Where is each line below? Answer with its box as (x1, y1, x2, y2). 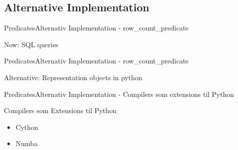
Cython (15, 121, 38, 132)
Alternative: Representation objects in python (4, 72, 142, 82)
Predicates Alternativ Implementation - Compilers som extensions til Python (4, 89, 234, 99)
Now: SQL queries (4, 39, 59, 49)
